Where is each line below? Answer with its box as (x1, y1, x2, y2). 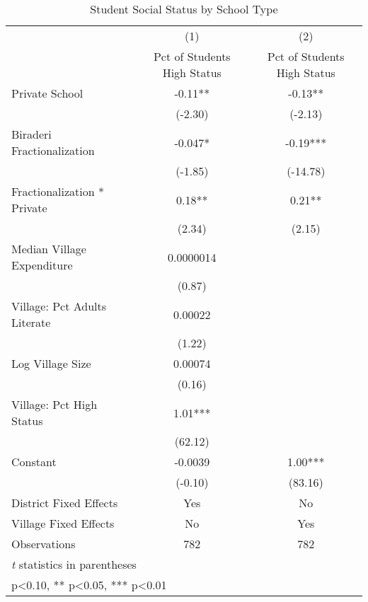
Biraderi (11, 126, 52, 142)
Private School (11, 85, 84, 101)
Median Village (11, 241, 86, 257)
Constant (11, 453, 57, 470)
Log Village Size (11, 355, 91, 371)
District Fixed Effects (11, 494, 118, 511)
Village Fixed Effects (11, 515, 115, 531)
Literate (11, 314, 51, 330)
